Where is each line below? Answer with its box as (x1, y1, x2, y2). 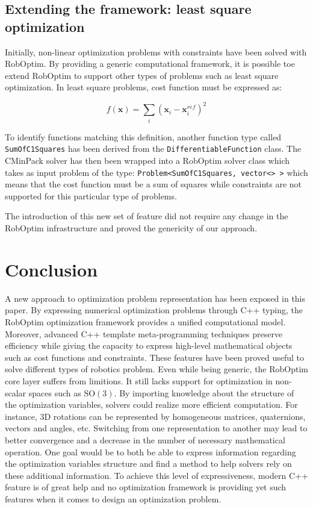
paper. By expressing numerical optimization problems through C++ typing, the (5, 304, 303, 316)
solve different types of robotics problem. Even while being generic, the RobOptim (5, 363, 308, 375)
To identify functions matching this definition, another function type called (5, 130, 282, 143)
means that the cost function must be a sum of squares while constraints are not (5, 178, 302, 190)
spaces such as (28, 386, 81, 399)
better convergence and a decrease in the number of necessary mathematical (5, 433, 285, 446)
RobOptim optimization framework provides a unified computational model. (5, 315, 286, 328)
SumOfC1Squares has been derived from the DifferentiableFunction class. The (5, 142, 302, 155)
